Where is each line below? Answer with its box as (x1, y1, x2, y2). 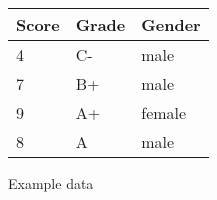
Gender (141, 13, 201, 36)
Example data (8, 173, 94, 193)
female (141, 101, 187, 124)
